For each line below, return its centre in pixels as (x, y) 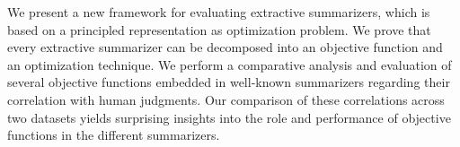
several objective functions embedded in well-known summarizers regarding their (229, 82)
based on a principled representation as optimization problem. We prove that (219, 29)
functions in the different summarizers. (114, 135)
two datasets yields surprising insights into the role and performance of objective (229, 117)
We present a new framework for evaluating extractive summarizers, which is (219, 12)
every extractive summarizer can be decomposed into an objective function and (225, 47)
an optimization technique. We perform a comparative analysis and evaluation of (230, 64)
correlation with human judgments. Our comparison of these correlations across (226, 99)
